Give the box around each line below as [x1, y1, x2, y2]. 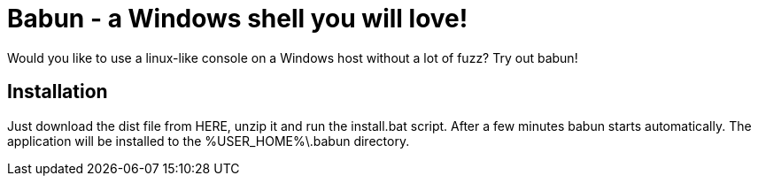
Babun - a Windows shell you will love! [7, 4, 468, 34]
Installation [7, 80, 108, 103]
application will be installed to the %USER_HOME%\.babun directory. [7, 133, 410, 149]
